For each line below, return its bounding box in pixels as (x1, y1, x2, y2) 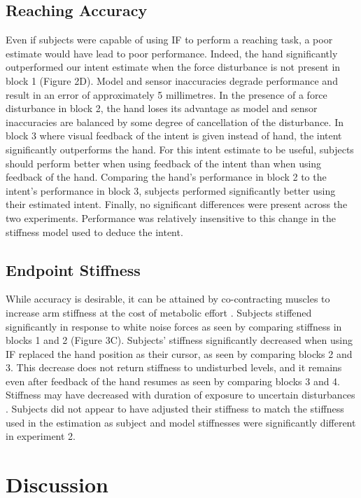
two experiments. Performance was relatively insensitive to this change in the (6, 210, 337, 225)
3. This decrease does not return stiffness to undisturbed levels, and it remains (6, 360, 342, 375)
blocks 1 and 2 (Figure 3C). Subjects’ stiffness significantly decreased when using (6, 333, 353, 347)
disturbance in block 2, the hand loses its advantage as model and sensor (6, 101, 318, 116)
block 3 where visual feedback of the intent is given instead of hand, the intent (6, 128, 342, 143)
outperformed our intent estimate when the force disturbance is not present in (6, 60, 341, 74)
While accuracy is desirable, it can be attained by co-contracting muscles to (6, 291, 330, 306)
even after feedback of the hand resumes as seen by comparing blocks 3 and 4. (6, 373, 341, 388)
